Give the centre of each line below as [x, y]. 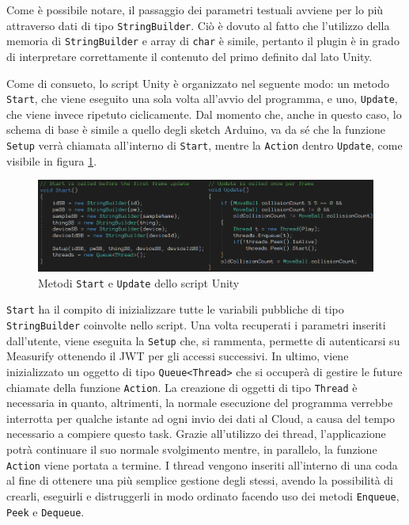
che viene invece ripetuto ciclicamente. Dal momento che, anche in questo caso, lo [204, 114]
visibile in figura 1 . [52, 160]
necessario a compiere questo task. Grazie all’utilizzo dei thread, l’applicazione [196, 434]
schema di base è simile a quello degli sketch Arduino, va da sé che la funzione [196, 129]
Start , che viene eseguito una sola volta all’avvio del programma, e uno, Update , [202, 99]
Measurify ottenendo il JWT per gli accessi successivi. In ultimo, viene [178, 356]
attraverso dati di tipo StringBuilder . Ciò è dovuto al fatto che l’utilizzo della [198, 25]
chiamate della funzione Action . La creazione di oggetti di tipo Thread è [182, 387]
